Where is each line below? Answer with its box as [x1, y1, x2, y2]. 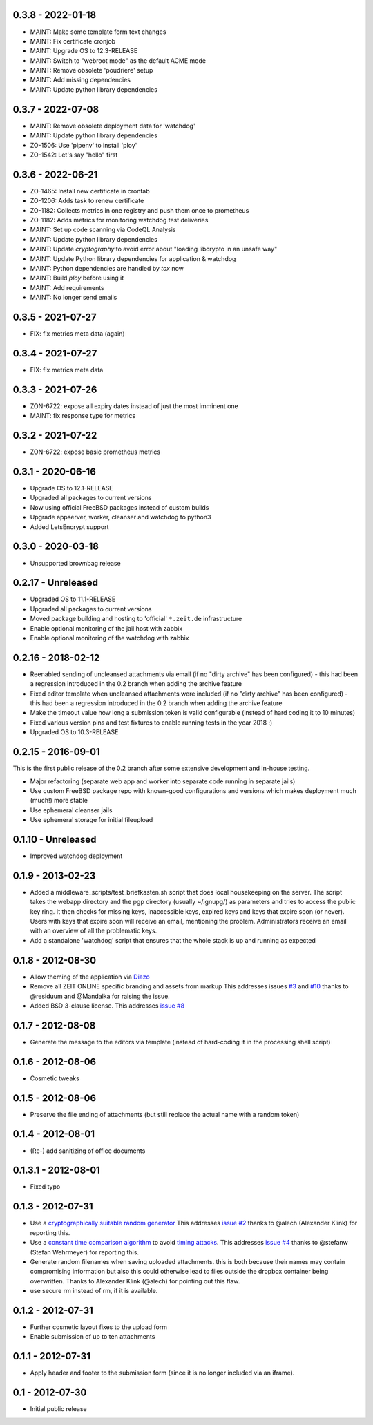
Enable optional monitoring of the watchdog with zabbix [30, 634, 189, 642]
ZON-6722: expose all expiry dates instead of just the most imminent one [30, 401, 238, 410]
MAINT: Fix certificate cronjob [30, 37, 116, 45]
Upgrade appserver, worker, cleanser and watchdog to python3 [30, 513, 211, 522]
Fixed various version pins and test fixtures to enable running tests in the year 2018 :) [30, 718, 273, 727]
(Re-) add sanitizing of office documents [30, 1147, 146, 1155]
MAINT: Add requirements [30, 283, 104, 291]
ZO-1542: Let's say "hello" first [30, 151, 118, 159]
